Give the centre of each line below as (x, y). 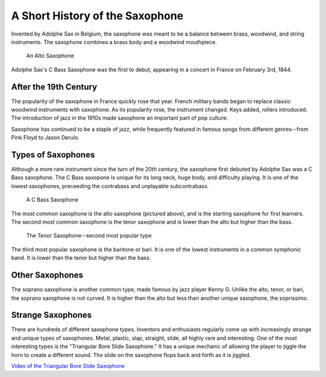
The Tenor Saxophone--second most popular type (89, 236)
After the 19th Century (54, 87)
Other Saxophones (47, 275)
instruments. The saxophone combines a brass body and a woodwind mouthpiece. (114, 42)
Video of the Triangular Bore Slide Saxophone (68, 366)
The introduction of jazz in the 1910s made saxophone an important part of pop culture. (120, 118)
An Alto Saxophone (50, 56)
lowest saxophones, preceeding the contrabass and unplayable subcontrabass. (110, 186)
